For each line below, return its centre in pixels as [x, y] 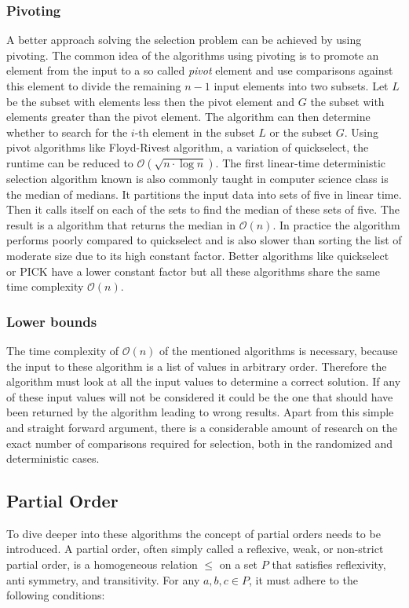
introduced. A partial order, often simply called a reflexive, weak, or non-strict [195, 549]
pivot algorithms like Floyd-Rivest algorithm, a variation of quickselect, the [188, 147]
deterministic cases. [53, 458]
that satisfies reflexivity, [329, 564]
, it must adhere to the [303, 579]
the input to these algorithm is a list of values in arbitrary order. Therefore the [197, 366]
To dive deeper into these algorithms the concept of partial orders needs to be [194, 533]
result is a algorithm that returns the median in [121, 224]
